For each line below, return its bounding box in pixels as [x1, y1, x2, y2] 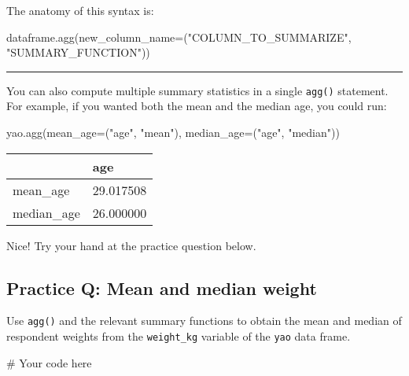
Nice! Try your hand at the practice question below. [6, 237, 256, 253]
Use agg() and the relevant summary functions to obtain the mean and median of [6, 312, 402, 329]
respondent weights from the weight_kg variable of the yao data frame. [6, 328, 351, 345]
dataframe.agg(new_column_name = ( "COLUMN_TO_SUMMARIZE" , [6, 28, 352, 45]
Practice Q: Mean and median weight [6, 275, 317, 300]
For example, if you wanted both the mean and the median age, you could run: [6, 98, 387, 114]
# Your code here [6, 354, 92, 370]
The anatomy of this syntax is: [6, 2, 154, 18]
